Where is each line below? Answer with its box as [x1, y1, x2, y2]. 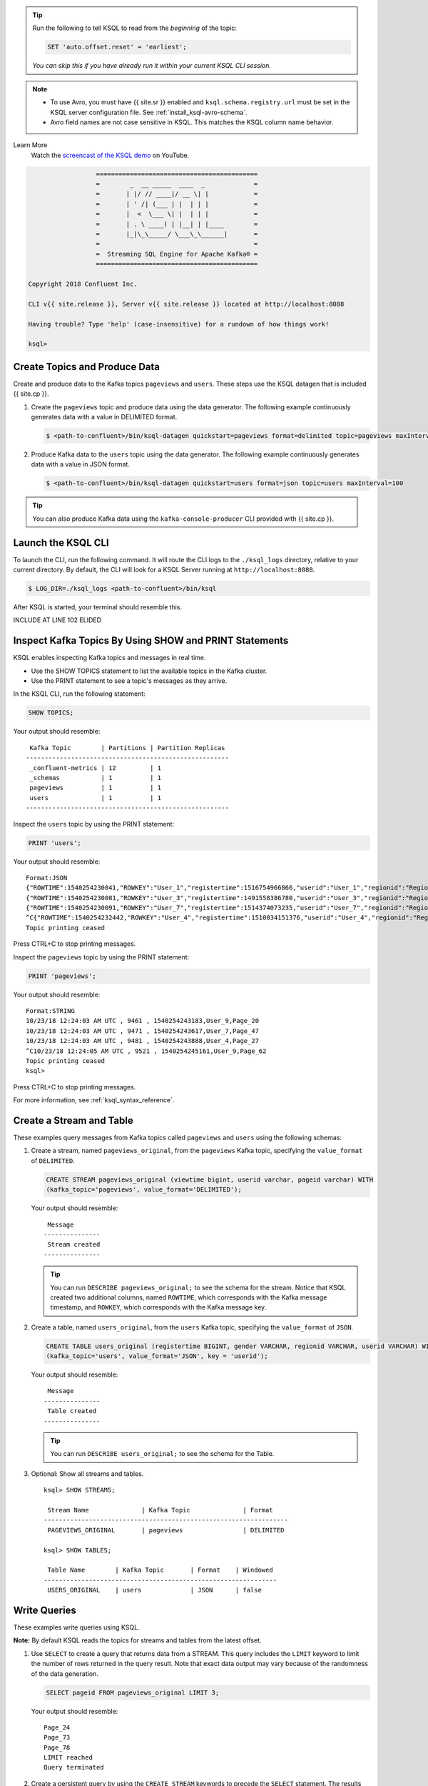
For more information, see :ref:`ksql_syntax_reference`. [13, 1096, 175, 1104]
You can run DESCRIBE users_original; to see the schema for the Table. [50, 1450, 275, 1458]
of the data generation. [31, 1669, 99, 1678]
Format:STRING [26, 1007, 75, 1014]
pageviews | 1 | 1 [29, 784, 162, 792]
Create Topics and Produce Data [13, 361, 160, 373]
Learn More [13, 141, 48, 149]
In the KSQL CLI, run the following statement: [13, 689, 146, 698]
